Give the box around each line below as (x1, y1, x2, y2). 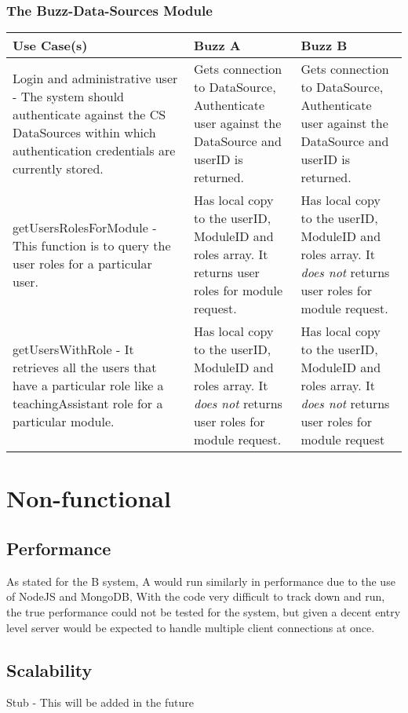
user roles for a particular (13, 254, 152, 272)
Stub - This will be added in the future (6, 694, 194, 711)
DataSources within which (13, 122, 156, 141)
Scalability (6, 657, 93, 682)
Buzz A (193, 36, 241, 55)
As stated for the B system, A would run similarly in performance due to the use (6, 572, 395, 589)
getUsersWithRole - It (13, 340, 134, 359)
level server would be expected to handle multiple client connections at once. (6, 619, 375, 635)
